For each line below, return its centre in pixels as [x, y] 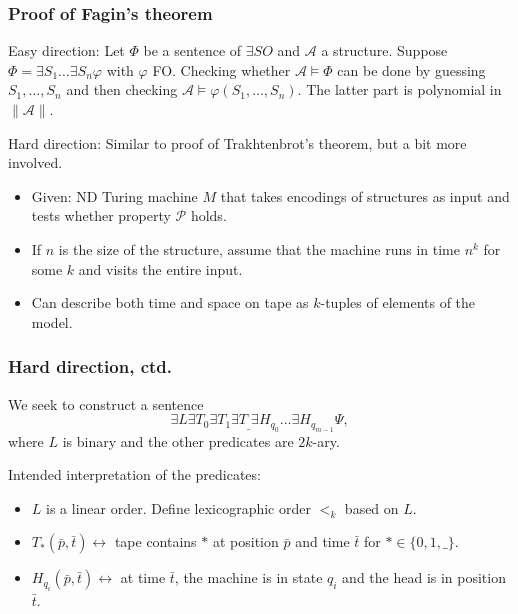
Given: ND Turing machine [114, 195]
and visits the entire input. [160, 268]
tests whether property [101, 215]
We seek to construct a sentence [106, 403]
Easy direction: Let [66, 50]
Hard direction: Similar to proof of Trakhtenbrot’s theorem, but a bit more [237, 142]
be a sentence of [192, 50]
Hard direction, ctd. [90, 366]
